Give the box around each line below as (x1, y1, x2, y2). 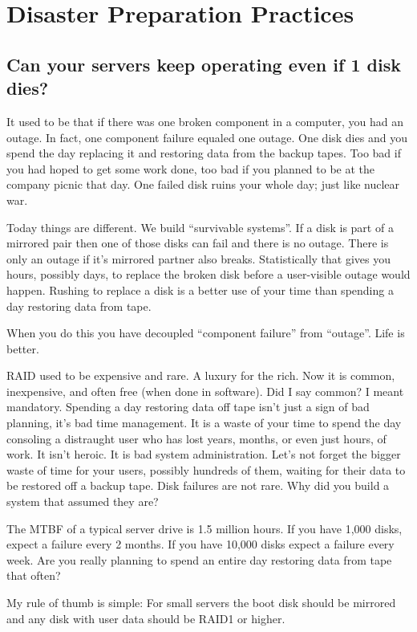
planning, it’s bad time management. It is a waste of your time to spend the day (6, 414, 402, 431)
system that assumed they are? (6, 493, 159, 510)
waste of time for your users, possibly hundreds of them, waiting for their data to (6, 461, 406, 478)
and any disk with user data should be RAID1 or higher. (6, 610, 285, 626)
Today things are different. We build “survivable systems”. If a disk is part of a (6, 218, 394, 235)
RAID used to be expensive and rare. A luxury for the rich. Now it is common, (6, 367, 395, 384)
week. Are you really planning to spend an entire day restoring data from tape (6, 551, 392, 568)
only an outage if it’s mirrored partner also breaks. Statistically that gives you (6, 250, 391, 267)
